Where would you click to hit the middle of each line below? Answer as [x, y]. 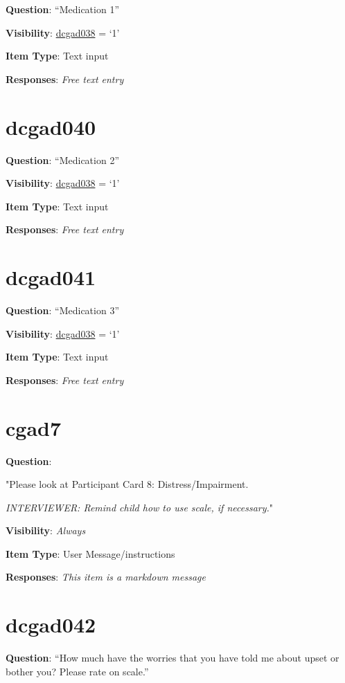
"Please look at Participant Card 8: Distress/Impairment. [127, 484]
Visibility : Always [46, 530]
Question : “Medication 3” [62, 310]
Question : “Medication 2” [62, 160]
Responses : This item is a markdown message [106, 577]
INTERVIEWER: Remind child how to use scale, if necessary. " [140, 507]
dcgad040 [51, 126]
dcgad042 [51, 625]
